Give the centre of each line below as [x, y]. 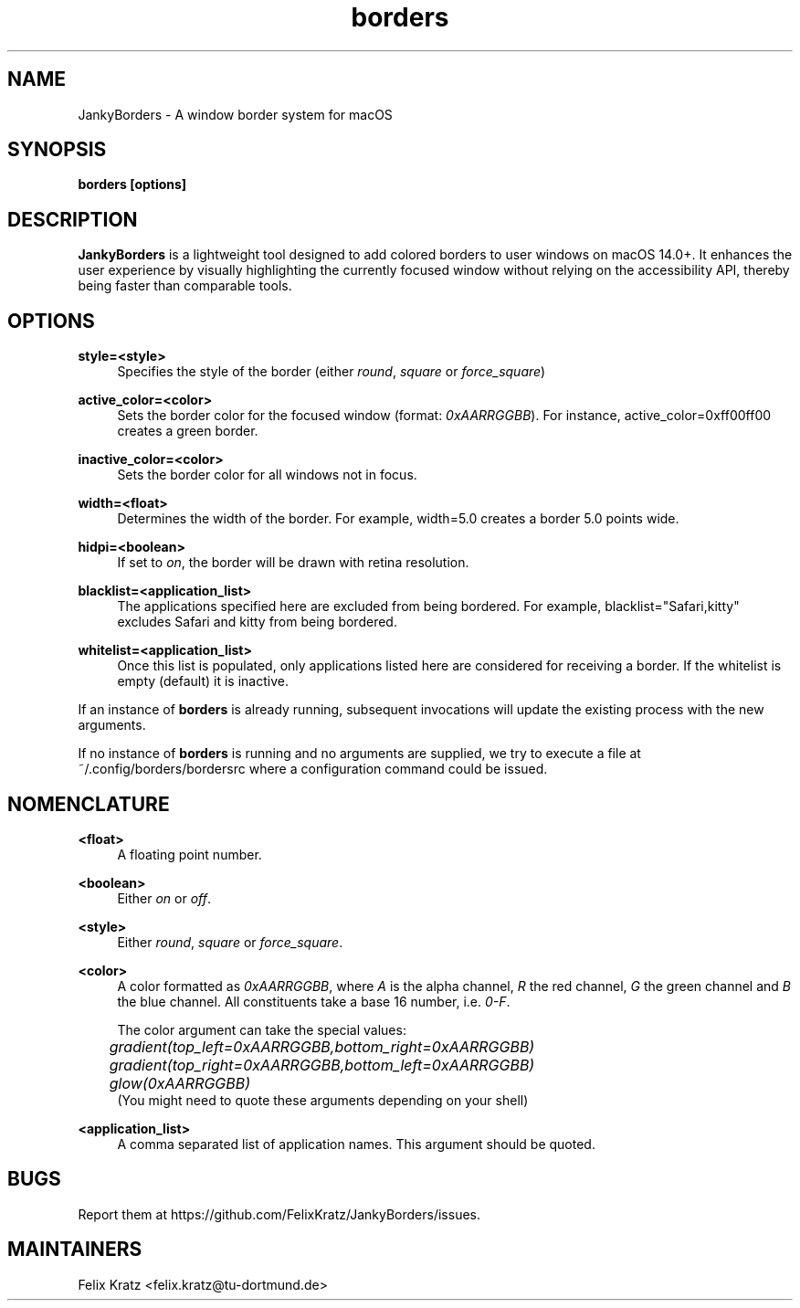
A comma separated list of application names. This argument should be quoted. [356, 1144]
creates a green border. [188, 431]
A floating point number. [189, 854]
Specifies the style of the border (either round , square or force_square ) [332, 372]
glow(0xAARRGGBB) [180, 1083]
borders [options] [132, 185]
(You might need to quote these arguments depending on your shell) [323, 1100]
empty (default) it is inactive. [203, 681]
